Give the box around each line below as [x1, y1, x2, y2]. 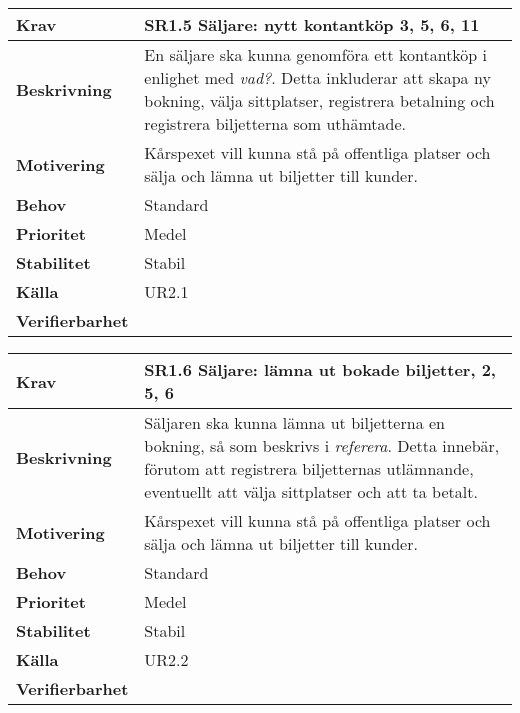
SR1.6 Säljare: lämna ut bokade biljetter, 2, [144, 358, 496, 381]
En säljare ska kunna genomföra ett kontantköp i [144, 43, 488, 66]
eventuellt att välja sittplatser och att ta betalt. [144, 480, 478, 503]
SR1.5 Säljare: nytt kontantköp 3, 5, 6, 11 [144, 13, 480, 36]
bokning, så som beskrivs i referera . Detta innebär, [144, 434, 500, 457]
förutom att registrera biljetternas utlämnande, [144, 457, 474, 480]
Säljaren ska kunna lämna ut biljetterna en [144, 411, 445, 434]
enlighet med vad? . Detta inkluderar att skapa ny [144, 66, 491, 89]
